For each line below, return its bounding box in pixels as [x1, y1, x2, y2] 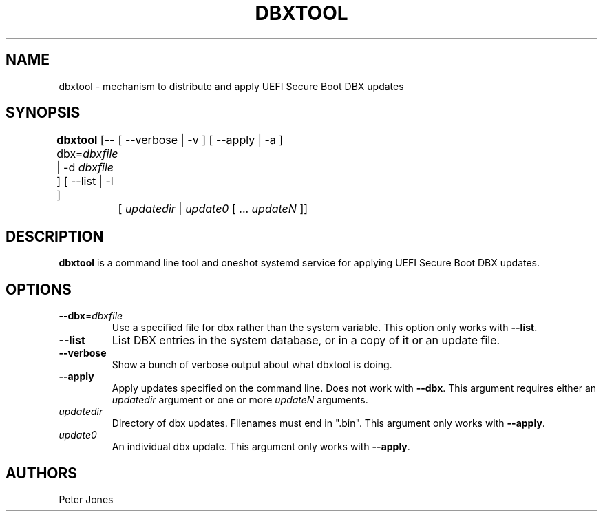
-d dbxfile [63, 160, 114, 175]
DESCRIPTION [6, 227, 104, 245]
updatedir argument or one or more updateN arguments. [112, 394, 368, 406]
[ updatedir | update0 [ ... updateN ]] [118, 202, 308, 216]
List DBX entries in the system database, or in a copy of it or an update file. [112, 333, 500, 348]
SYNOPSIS [6, 104, 81, 122]
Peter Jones [59, 493, 114, 505]
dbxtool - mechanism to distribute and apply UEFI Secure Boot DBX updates [59, 80, 404, 92]
